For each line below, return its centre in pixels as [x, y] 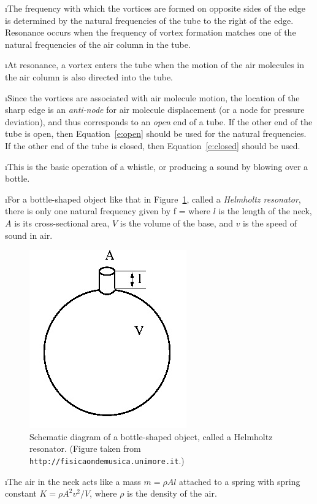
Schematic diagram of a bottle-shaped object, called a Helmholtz [151, 436]
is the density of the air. [172, 493]
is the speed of [270, 223]
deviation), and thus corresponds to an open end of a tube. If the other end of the [159, 121]
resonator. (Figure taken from [85, 448]
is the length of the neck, [265, 211]
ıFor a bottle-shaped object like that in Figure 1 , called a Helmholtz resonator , [153, 199]
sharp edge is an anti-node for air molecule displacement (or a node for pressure [155, 110]
